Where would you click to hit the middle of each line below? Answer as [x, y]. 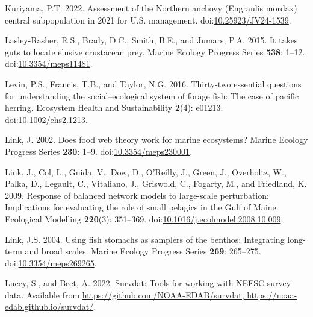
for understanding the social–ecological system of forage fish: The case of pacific [152, 96]
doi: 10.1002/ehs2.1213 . [46, 119]
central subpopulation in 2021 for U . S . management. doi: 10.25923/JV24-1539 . [148, 20]
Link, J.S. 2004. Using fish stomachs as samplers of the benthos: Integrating [145, 239]
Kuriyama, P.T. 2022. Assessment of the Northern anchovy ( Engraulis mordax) [151, 8]
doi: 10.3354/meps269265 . [51, 262]
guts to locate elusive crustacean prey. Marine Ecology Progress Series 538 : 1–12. [155, 52]
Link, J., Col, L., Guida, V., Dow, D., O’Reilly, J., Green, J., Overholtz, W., [146, 171]
